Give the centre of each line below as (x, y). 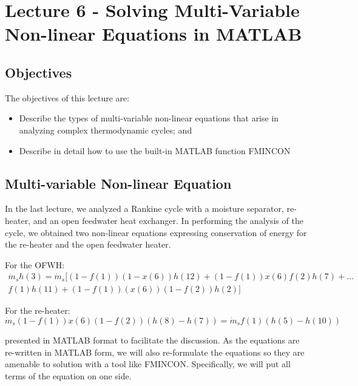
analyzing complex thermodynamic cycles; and (106, 130)
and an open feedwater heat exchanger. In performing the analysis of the (168, 220)
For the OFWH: (35, 264)
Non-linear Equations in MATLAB (154, 34)
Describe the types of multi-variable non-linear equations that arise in (149, 118)
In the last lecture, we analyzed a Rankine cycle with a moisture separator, (144, 208)
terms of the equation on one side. (68, 375)
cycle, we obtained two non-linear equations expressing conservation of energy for (156, 232)
